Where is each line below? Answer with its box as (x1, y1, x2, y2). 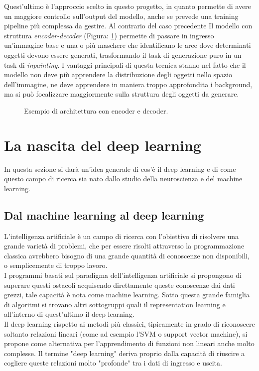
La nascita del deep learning (4, 134, 201, 155)
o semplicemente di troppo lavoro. (4, 260, 108, 270)
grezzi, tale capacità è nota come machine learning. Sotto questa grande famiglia (4, 289, 250, 300)
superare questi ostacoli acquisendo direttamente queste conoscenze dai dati (4, 279, 235, 290)
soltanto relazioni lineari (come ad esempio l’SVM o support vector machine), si (4, 328, 248, 339)
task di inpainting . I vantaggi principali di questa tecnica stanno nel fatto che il (4, 59, 246, 70)
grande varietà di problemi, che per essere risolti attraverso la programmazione (4, 241, 245, 251)
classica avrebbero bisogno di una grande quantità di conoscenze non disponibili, (4, 250, 250, 260)
